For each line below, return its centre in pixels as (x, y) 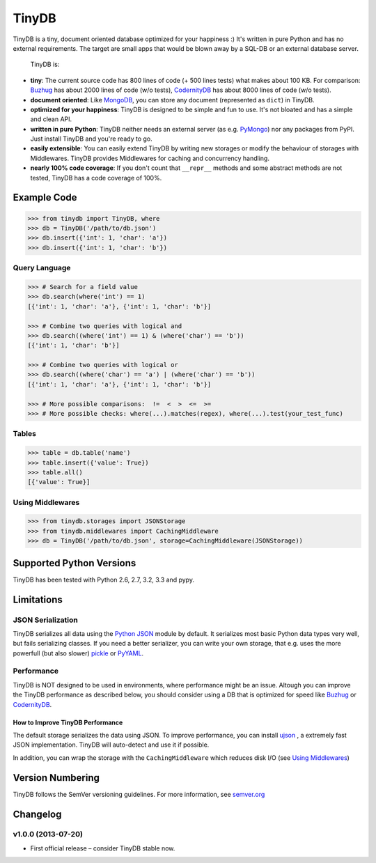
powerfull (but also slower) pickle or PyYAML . (78, 653)
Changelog (37, 814)
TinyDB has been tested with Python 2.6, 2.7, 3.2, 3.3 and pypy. (104, 580)
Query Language (42, 268)
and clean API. (51, 119)
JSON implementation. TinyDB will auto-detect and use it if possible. (111, 745)
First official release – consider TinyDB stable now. (103, 848)
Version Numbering (56, 778)
